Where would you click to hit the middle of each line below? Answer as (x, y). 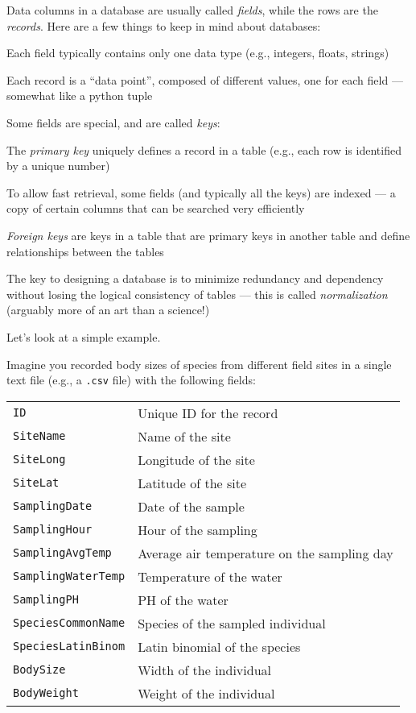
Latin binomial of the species (219, 646)
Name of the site (184, 436)
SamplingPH (46, 600)
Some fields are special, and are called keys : (113, 122)
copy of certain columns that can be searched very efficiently (156, 208)
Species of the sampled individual (232, 623)
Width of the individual (204, 669)
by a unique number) (58, 166)
